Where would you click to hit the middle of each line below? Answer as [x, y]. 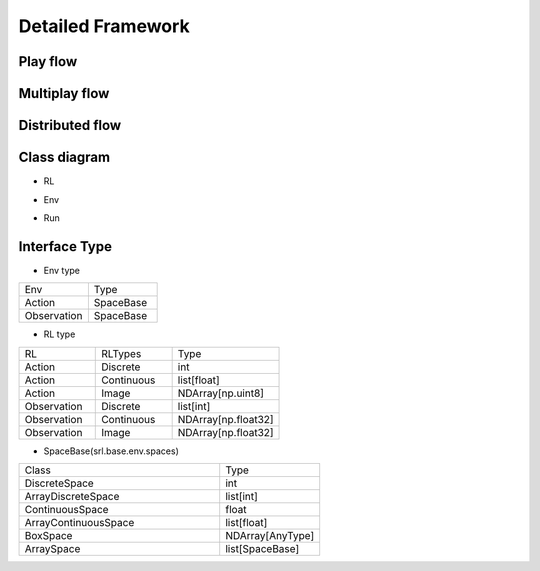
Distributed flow [70, 125]
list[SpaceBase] [262, 548]
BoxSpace [48, 535]
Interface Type [65, 246]
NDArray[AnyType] [270, 535]
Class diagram [64, 157]
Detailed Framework [104, 26]
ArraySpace [52, 548]
